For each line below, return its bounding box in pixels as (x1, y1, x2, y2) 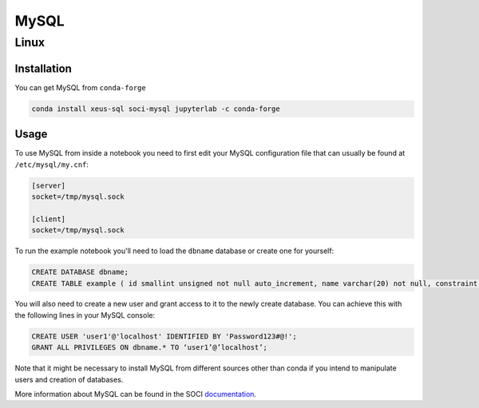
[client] (31, 214, 66, 224)
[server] (31, 180, 66, 190)
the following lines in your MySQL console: (14, 310, 156, 319)
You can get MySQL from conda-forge (14, 82, 147, 92)
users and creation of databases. (14, 374, 124, 384)
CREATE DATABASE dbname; (31, 267, 129, 277)
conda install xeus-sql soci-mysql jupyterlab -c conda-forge (31, 104, 280, 113)
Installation (14, 61, 72, 75)
